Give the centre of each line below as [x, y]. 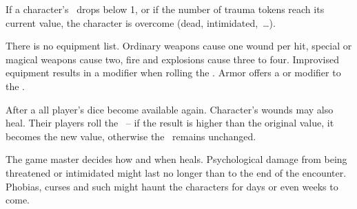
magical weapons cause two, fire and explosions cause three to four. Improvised [172, 59]
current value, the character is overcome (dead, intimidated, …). [141, 22]
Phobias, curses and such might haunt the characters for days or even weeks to [172, 186]
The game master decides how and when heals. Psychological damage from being [176, 159]
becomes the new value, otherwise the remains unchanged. [131, 136]
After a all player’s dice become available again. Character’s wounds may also [170, 109]
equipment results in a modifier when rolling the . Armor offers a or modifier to [173, 73]
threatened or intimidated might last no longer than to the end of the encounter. [176, 172]
